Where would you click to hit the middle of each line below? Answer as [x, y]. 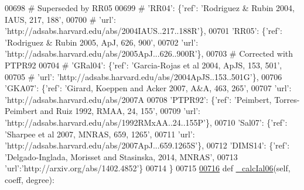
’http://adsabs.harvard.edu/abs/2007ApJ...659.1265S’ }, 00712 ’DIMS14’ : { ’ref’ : [147, 145]
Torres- [287, 99]
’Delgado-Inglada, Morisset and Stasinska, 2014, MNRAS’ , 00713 [121, 156]
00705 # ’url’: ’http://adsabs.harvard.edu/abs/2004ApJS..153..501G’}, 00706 [144, 76]
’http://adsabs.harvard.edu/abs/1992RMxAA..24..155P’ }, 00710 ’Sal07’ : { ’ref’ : [146, 122]
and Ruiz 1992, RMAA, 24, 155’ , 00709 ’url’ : [120, 111]
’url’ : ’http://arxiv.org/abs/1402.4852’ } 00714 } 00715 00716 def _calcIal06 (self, [148, 168]
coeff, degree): [30, 179]
